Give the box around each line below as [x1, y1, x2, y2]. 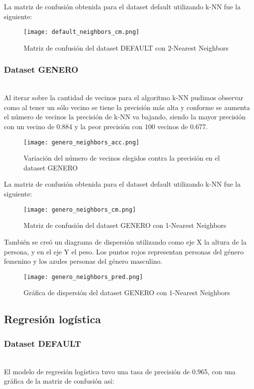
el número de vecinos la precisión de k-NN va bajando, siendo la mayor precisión [4, 111, 246, 122]
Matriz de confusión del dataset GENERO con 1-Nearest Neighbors [24, 220, 227, 230]
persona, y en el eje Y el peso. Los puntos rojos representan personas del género [4, 246, 244, 256]
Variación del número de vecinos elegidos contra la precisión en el [24, 153, 220, 163]
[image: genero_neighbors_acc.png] [24, 139, 140, 146]
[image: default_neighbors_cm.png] [24, 28, 140, 36]
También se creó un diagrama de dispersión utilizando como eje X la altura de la [4, 236, 247, 247]
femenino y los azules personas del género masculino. [4, 256, 162, 266]
